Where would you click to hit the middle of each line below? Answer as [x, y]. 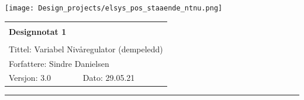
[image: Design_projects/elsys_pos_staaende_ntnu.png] [114, 8]
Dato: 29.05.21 [109, 78]
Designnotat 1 [38, 31]
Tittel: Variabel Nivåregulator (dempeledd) [86, 49]
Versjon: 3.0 [30, 78]
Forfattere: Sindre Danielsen [59, 63]
